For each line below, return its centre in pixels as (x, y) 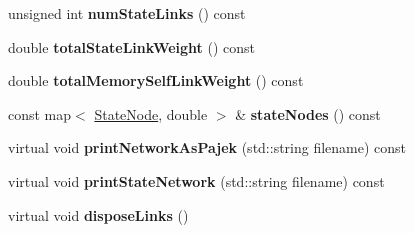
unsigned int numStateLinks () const (127, 13)
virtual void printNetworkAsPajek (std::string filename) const (207, 147)
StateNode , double (151, 113)
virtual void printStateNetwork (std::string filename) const (196, 180)
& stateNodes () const (308, 113)
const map (40, 113)
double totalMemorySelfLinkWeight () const (156, 80)
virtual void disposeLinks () (98, 214)
